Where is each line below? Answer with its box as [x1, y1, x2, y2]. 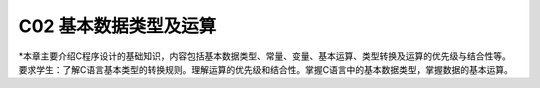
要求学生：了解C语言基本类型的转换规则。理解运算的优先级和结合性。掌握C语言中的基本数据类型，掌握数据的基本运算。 [18, 63, 514, 75]
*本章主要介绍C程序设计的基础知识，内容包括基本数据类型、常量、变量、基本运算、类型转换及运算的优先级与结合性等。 [18, 50, 512, 62]
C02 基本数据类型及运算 [18, 15, 217, 37]
